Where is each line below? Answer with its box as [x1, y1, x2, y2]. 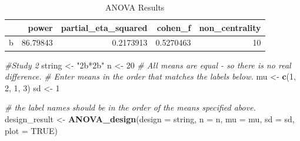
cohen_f [156, 21, 191, 33]
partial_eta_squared [61, 21, 148, 33]
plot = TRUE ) [5, 124, 58, 136]
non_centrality [199, 21, 261, 33]
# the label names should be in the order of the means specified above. [5, 101, 256, 114]
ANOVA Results [105, 1, 165, 13]
